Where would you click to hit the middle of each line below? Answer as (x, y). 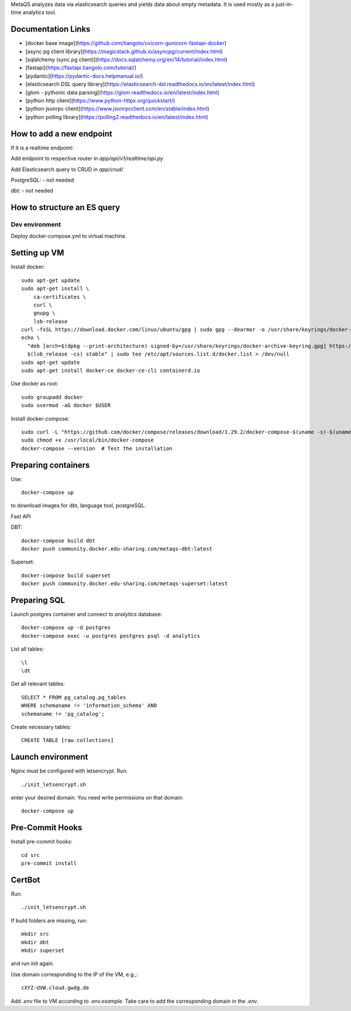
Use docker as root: (35, 384)
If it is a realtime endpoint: (42, 148)
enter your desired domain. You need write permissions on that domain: (97, 798)
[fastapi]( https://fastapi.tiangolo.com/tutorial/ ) (81, 68)
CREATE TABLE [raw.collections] (68, 740)
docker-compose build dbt (58, 541)
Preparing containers (50, 465)
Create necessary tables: (41, 727)
